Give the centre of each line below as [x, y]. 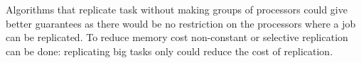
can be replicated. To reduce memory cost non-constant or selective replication [177, 37]
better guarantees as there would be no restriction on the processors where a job [181, 23]
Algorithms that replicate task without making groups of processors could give [177, 9]
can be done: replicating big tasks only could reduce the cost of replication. [169, 51]
